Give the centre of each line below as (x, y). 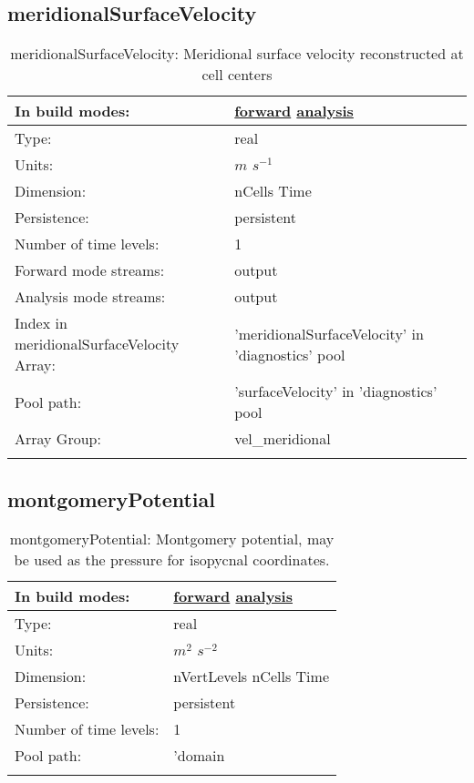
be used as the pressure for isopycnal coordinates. (172, 560)
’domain (199, 756)
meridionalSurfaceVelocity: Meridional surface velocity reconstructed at (237, 54)
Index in (41, 323)
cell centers (237, 75)
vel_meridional (283, 439)
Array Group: (58, 439)
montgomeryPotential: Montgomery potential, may (172, 539)
